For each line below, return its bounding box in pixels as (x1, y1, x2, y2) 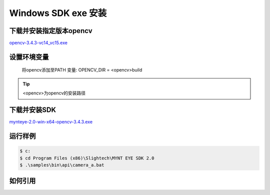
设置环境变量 (9, 52, 49, 61)
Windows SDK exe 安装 (9, 7, 107, 18)
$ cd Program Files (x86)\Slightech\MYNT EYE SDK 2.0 (19, 155, 154, 161)
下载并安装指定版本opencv (9, 26, 92, 35)
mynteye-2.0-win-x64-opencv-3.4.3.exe (9, 119, 92, 125)
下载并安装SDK (9, 105, 56, 114)
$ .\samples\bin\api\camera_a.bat (19, 162, 104, 167)
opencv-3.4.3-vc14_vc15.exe (9, 40, 67, 46)
